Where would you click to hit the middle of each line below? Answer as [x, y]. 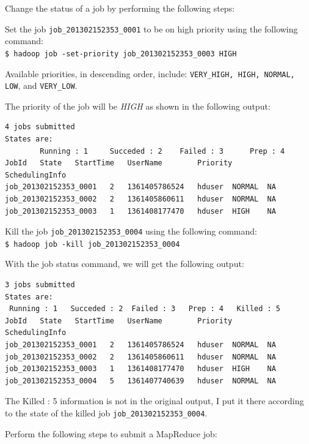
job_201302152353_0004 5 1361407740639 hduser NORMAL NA [140, 381]
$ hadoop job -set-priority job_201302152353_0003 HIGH [121, 54]
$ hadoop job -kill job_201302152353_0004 [93, 244]
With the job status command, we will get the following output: [125, 264]
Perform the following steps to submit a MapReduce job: [111, 433]
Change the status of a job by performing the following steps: [120, 8]
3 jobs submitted [40, 285]
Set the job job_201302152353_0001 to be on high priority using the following [151, 28]
